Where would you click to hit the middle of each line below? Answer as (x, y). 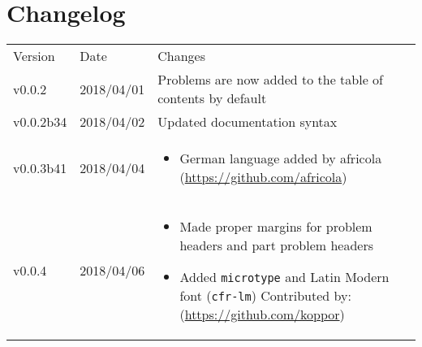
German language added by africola (281, 158)
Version (34, 56)
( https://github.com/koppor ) (262, 314)
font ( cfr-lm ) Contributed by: (265, 296)
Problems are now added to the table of (270, 80)
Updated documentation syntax (248, 122)
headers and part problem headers (277, 245)
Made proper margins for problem (276, 227)
